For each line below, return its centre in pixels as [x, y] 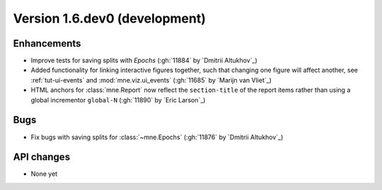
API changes [42, 157]
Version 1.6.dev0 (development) [110, 18]
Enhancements [47, 43]
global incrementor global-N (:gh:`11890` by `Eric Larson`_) [118, 100]
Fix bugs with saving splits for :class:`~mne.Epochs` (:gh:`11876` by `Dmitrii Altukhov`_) [157, 137]
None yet [44, 174]
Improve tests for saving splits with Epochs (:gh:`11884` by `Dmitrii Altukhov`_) [144, 61]
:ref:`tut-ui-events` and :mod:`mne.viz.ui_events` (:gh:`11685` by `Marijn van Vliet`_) [151, 80]
